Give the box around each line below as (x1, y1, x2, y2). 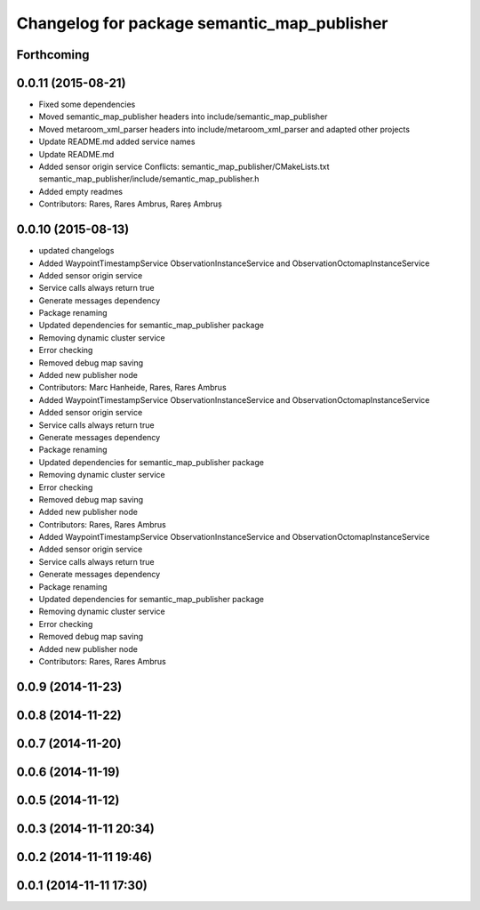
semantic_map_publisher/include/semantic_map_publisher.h (38, 173, 260, 184)
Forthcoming (16, 47, 90, 62)
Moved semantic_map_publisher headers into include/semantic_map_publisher (38, 111, 328, 122)
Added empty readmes (38, 186, 124, 197)
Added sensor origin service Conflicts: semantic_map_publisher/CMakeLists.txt (38, 161, 330, 173)
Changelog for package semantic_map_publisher (16, 13, 388, 33)
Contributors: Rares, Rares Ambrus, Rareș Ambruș (38, 198, 222, 209)
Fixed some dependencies (38, 99, 136, 110)
